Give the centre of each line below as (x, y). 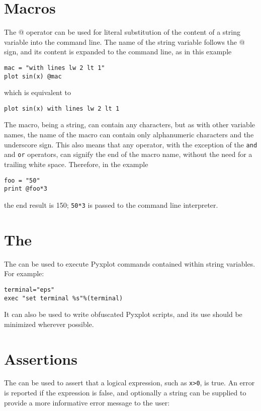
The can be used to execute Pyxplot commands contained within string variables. (130, 263)
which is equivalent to (38, 92)
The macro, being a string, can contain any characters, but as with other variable (130, 125)
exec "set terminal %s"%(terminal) (64, 298)
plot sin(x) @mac (33, 76)
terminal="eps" (29, 290)
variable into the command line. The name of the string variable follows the (121, 42)
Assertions (41, 358)
